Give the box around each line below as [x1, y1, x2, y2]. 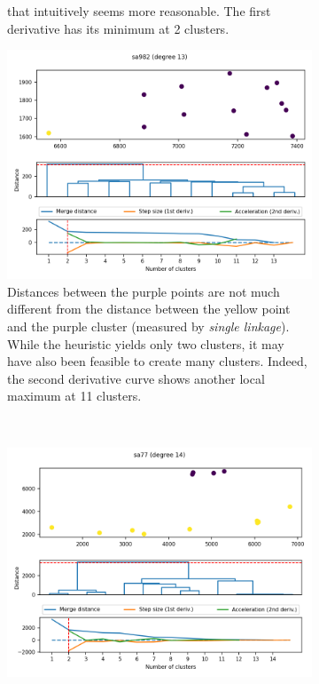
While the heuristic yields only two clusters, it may [7, 334, 284, 353]
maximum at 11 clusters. [7, 386, 142, 405]
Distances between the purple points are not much [7, 282, 280, 300]
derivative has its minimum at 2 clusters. [7, 19, 230, 37]
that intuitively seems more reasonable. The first [7, 2, 271, 20]
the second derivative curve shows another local [7, 369, 265, 387]
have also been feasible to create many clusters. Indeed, [7, 352, 307, 370]
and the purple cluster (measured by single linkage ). [7, 316, 290, 335]
